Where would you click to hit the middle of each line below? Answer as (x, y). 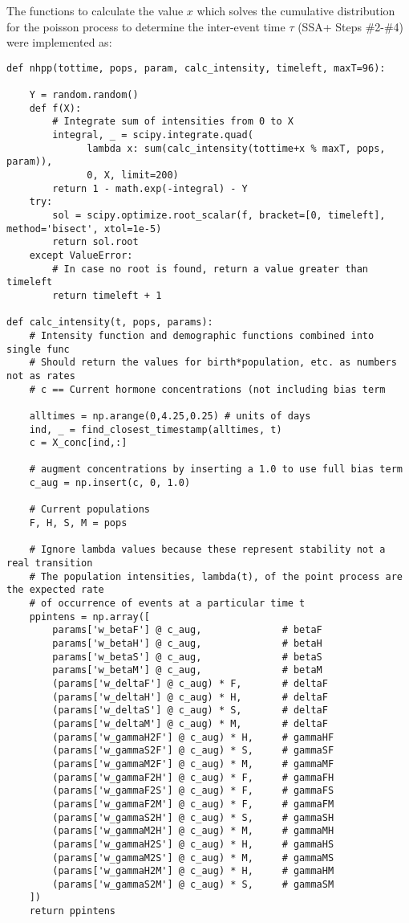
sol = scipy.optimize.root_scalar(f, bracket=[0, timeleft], (219, 215)
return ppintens (73, 911)
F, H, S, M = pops (78, 523)
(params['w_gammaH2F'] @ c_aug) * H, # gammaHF (193, 737)
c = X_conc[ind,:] (78, 443)
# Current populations (89, 510)
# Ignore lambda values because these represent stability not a (207, 550)
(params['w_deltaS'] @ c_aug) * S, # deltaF (190, 711)
